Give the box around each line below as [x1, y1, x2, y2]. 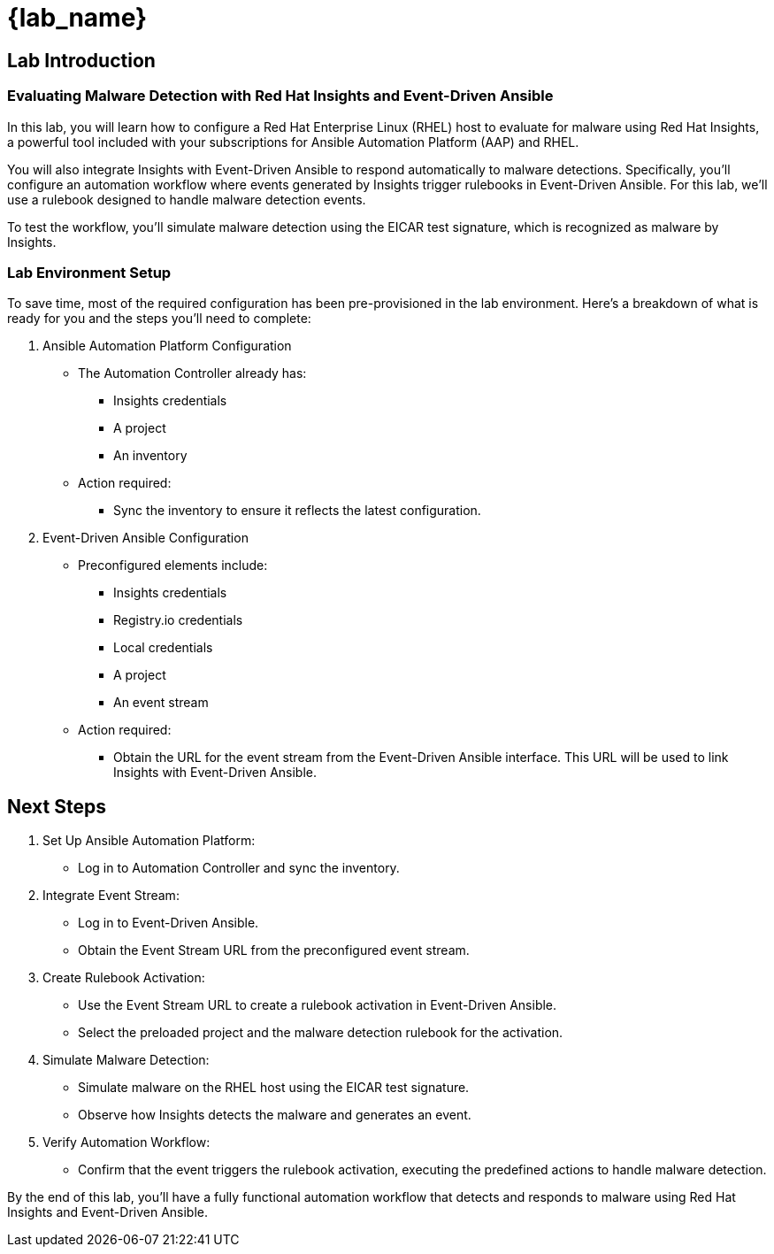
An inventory [113, 448, 188, 464]
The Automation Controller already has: [78, 365, 307, 381]
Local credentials [113, 640, 213, 656]
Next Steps [7, 795, 106, 818]
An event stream [113, 695, 209, 711]
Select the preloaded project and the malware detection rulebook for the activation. [78, 1025, 563, 1041]
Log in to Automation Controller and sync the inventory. [78, 860, 400, 876]
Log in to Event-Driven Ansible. [78, 915, 259, 931]
